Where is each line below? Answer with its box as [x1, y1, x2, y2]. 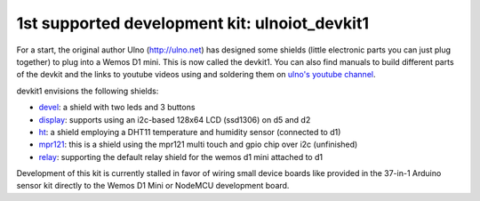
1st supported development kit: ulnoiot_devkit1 [16, 13, 369, 33]
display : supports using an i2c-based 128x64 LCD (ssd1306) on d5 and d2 [38, 114, 311, 125]
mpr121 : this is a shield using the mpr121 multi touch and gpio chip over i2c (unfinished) [38, 139, 358, 150]
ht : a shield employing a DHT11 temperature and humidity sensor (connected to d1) [38, 126, 341, 137]
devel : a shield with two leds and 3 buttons [38, 102, 196, 113]
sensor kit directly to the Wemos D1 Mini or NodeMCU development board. [16, 181, 290, 191]
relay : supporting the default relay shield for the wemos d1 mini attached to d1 [38, 151, 324, 162]
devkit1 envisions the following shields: [16, 85, 159, 96]
